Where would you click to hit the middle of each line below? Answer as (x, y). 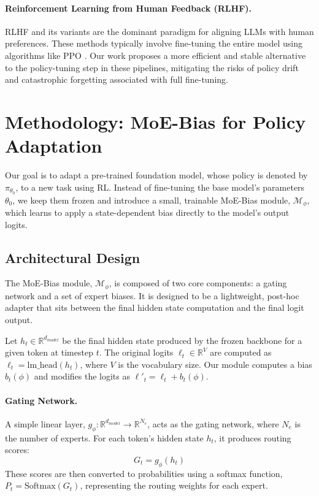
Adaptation (54, 146)
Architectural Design (73, 257)
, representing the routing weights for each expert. (174, 485)
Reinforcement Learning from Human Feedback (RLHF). (128, 8)
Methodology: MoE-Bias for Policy (156, 121)
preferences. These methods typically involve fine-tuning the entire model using (154, 43)
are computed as (241, 352)
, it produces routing (252, 437)
